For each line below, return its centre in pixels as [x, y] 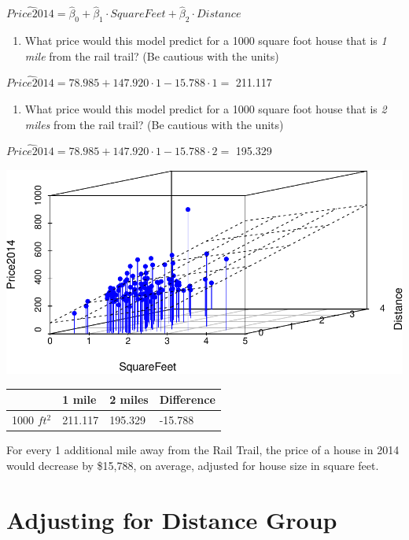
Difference [187, 399]
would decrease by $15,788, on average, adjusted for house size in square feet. [193, 465]
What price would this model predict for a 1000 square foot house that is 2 [206, 109]
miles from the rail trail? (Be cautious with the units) [154, 124]
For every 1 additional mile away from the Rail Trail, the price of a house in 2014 [203, 450]
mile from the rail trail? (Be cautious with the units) [152, 55]
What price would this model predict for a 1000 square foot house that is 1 [206, 41]
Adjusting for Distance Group [172, 519]
